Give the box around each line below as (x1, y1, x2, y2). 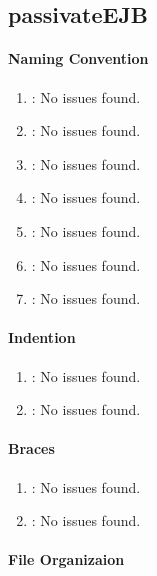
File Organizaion (8, 549, 125, 570)
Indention (8, 327, 76, 348)
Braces (8, 438, 55, 459)
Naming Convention (8, 48, 149, 69)
